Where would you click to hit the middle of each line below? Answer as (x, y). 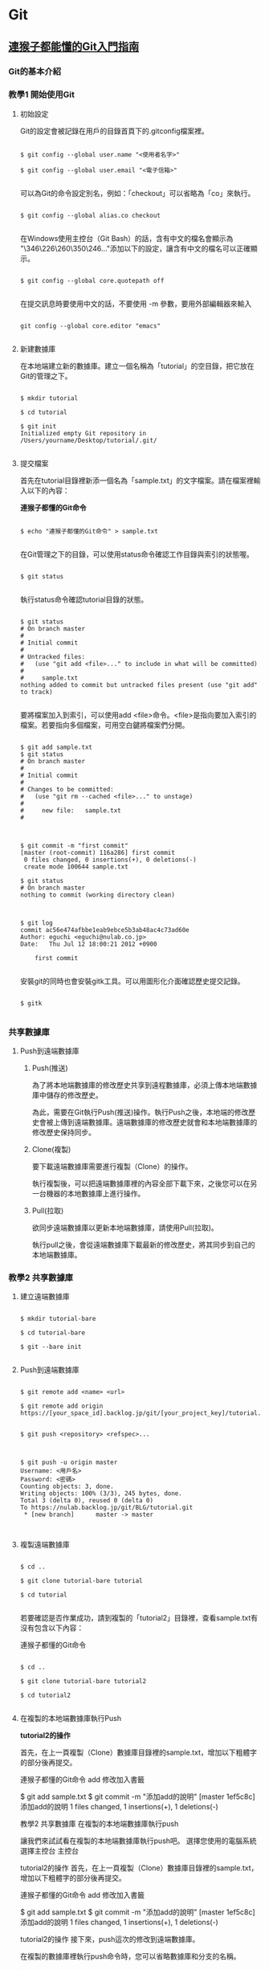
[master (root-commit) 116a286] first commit (97, 852)
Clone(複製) (51, 1150)
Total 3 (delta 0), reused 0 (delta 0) (87, 1501)
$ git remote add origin (61, 1406)
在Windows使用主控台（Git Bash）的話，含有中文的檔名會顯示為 (126, 238)
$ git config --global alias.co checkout (90, 215)
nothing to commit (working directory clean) (97, 895)
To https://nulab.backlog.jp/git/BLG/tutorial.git (106, 1508)
